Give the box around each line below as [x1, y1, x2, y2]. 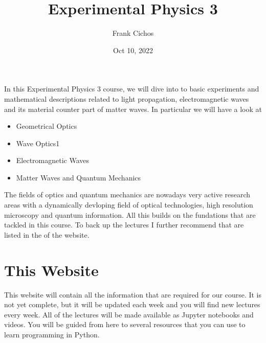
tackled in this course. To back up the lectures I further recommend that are [4, 219, 244, 230]
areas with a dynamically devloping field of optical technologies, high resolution [4, 199, 253, 210]
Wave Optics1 [16, 138, 60, 148]
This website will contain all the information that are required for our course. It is [4, 289, 262, 300]
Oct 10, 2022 [113, 44, 153, 55]
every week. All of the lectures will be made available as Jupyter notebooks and [4, 309, 254, 319]
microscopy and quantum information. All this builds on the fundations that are [4, 209, 256, 220]
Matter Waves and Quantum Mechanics [16, 172, 141, 182]
